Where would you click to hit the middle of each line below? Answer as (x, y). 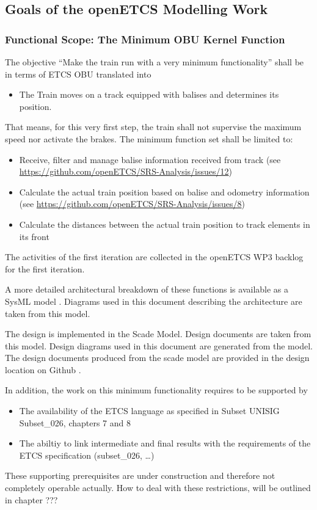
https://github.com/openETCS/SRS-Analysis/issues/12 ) (126, 171)
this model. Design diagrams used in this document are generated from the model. (159, 345)
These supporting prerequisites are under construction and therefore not (140, 475)
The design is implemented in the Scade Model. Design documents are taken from (158, 334)
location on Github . (43, 369)
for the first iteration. (45, 268)
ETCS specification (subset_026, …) (87, 455)
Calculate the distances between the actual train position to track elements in (165, 224)
